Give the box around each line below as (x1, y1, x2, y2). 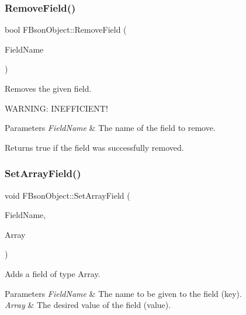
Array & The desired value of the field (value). (5, 299, 171, 311)
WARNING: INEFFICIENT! (5, 102, 108, 114)
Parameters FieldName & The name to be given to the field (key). (5, 287, 242, 299)
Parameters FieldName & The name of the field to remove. (5, 122, 216, 134)
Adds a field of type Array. (5, 267, 101, 279)
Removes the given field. (5, 82, 92, 94)
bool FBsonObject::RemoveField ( (5, 23, 127, 36)
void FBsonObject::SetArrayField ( (5, 189, 130, 201)
